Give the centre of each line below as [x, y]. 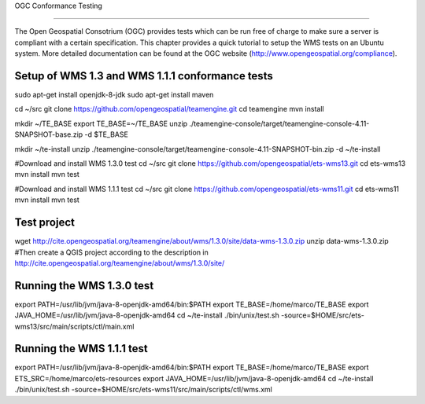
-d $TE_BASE [107, 134]
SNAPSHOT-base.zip [49, 134]
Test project [44, 223]
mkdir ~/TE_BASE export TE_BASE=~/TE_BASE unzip [101, 123]
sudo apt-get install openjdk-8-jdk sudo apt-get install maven [114, 95]
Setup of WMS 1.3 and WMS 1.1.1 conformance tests [144, 76]
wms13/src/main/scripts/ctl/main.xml [74, 326]
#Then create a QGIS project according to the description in [111, 252]
